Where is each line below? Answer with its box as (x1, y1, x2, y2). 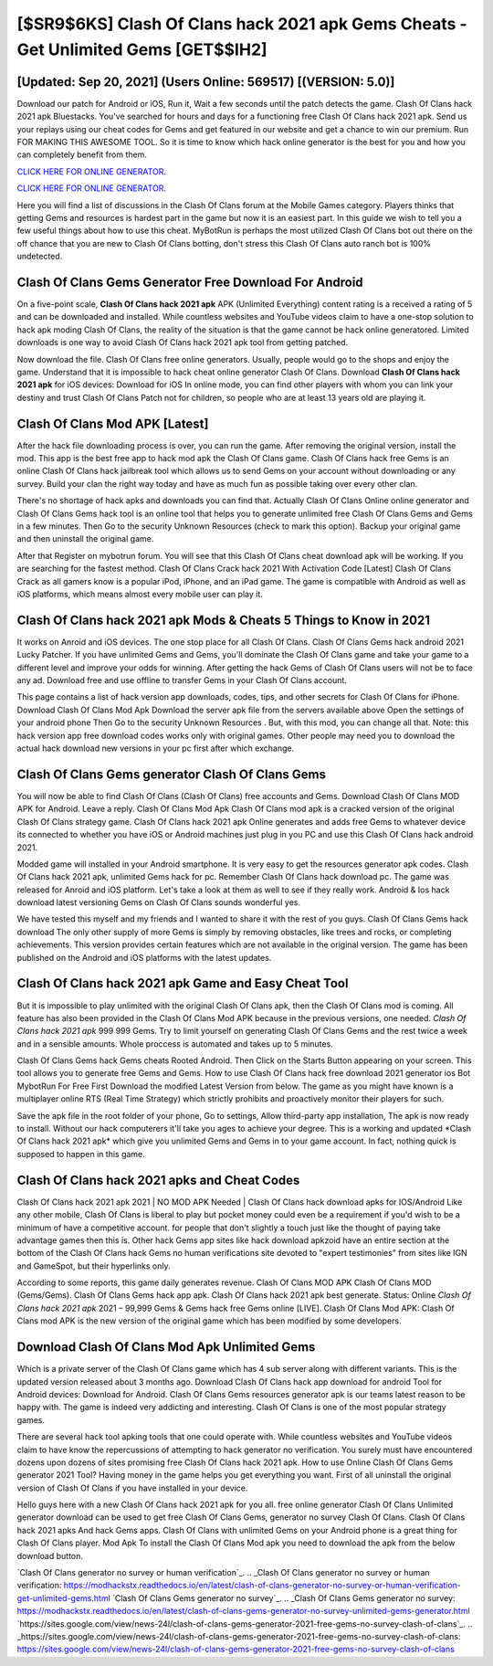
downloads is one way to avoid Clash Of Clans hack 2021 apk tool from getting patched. (16, 337, 349, 348)
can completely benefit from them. (16, 149, 148, 160)
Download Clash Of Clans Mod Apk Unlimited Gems (16, 1339, 316, 1355)
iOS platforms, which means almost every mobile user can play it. (16, 589, 264, 599)
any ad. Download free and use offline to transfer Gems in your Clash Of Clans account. (16, 675, 347, 686)
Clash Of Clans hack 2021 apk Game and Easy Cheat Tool (16, 975, 349, 991)
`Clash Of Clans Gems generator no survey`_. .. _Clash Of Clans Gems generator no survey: (111, 1592, 456, 1603)
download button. (16, 1550, 84, 1561)
